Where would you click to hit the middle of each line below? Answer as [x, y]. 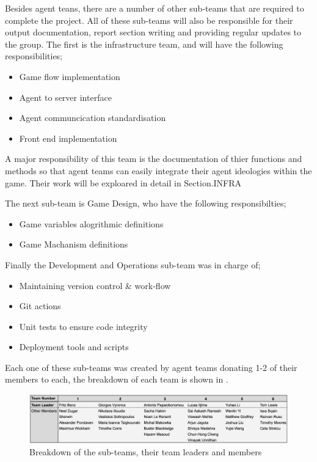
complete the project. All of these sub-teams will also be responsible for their [149, 20]
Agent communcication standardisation [93, 118]
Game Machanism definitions [74, 244]
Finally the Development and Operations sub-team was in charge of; [133, 264]
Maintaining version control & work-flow [95, 285]
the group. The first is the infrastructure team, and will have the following [144, 44]
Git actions [40, 306]
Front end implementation [68, 138]
